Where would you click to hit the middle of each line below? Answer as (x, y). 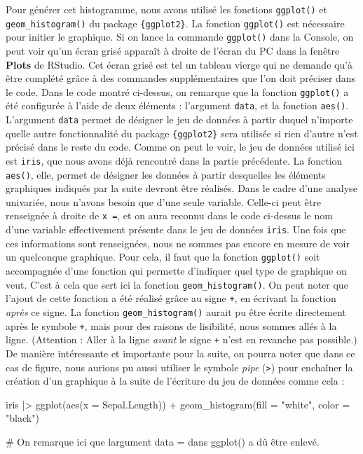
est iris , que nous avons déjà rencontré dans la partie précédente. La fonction (174, 160)
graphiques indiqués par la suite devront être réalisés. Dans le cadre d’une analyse (181, 188)
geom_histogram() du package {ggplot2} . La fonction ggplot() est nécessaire (175, 23)
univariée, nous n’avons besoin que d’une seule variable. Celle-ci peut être (163, 201)
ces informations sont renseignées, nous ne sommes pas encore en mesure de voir (178, 243)
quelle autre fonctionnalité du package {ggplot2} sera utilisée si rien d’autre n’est (182, 133)
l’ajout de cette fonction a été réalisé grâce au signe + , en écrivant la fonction (171, 298)
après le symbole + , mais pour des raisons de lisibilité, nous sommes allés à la (171, 325)
